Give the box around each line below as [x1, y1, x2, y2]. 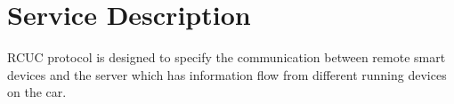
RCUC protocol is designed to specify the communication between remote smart [7, 48, 446, 67]
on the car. [7, 83, 67, 101]
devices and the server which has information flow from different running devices [7, 65, 447, 84]
